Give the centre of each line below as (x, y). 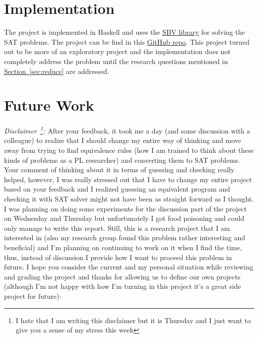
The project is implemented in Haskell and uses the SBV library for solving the (125, 32)
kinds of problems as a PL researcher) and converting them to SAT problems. (122, 160)
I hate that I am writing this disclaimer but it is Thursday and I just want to (133, 320)
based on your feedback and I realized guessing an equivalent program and (117, 189)
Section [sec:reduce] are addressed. (57, 71)
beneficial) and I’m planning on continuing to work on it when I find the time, (123, 247)
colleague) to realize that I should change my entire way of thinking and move (123, 140)
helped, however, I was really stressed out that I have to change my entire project (128, 179)
